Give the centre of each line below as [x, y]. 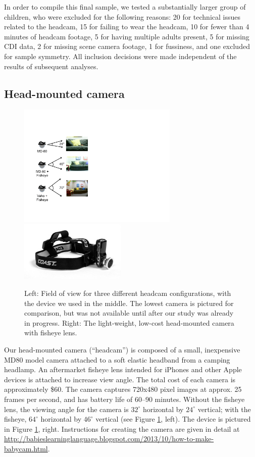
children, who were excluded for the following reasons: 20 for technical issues [122, 16]
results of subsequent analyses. [51, 66]
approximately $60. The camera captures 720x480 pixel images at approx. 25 [123, 389]
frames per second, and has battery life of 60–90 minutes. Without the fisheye [124, 399]
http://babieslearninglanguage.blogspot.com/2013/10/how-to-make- [109, 439]
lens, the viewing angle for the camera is [66, 409]
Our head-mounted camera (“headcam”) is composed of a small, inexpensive [122, 349]
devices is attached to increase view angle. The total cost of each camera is [120, 379]
